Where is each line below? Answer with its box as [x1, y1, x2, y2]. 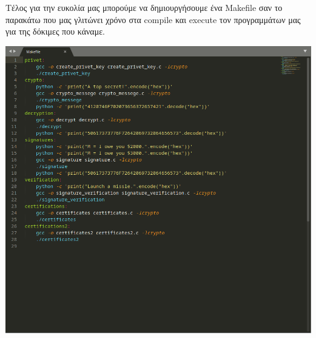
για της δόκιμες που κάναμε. [5, 25, 105, 38]
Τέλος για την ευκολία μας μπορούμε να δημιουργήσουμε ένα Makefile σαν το [5, 1, 283, 13]
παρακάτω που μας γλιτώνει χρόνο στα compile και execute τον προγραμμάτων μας [5, 13, 301, 25]
